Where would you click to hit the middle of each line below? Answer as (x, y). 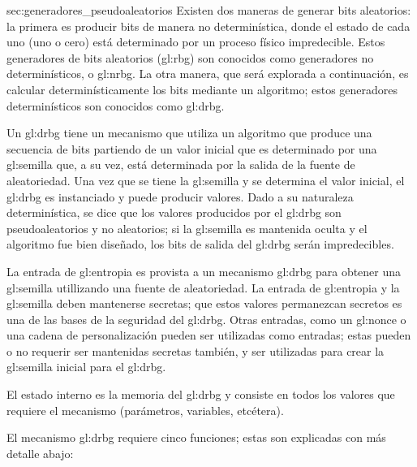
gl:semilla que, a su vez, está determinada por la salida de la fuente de (181, 164)
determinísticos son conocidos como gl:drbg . (116, 105)
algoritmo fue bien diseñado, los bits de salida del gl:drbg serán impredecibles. (200, 244)
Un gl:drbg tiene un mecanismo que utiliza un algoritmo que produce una (189, 133)
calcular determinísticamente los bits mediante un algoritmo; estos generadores (202, 89)
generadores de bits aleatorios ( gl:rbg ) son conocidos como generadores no (190, 57)
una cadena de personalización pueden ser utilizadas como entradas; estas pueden (209, 335)
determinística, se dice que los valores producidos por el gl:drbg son (174, 212)
